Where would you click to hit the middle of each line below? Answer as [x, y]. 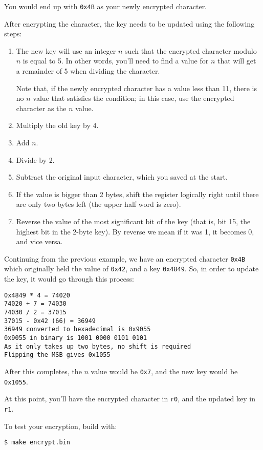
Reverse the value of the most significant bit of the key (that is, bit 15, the [133, 221]
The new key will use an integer [66, 50]
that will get [237, 61]
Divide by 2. [35, 159]
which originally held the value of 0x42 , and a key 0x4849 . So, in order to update [131, 269]
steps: [13, 34]
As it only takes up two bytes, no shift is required [98, 346]
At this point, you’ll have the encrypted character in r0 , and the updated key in [130, 399]
